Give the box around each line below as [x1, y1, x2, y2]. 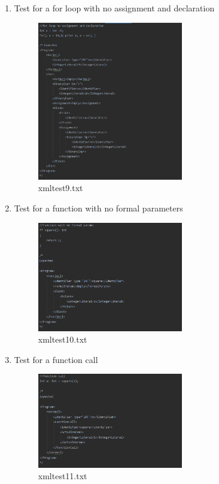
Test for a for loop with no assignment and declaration [14, 2, 215, 14]
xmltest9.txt [38, 181, 83, 194]
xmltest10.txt [38, 333, 87, 346]
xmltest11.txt [38, 470, 87, 482]
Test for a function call [14, 353, 98, 365]
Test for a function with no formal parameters [14, 201, 183, 214]
